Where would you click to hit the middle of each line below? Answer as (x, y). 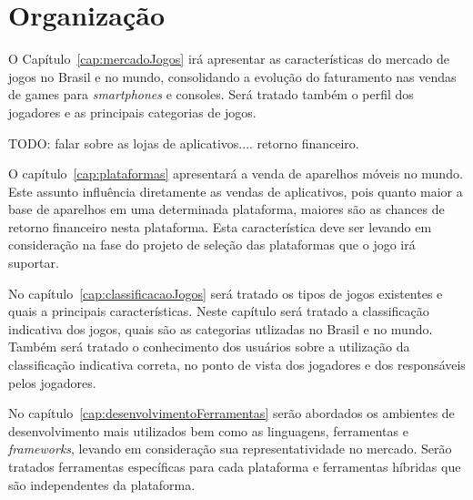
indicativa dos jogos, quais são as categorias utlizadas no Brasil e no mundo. (221, 328)
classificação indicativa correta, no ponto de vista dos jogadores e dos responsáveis (237, 365)
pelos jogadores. (52, 382)
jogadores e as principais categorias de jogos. (132, 112)
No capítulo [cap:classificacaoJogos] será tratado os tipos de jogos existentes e (226, 293)
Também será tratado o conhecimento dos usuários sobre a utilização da (209, 347)
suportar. (34, 263)
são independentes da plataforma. (102, 484)
